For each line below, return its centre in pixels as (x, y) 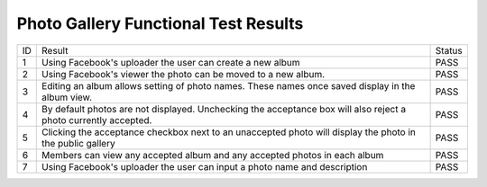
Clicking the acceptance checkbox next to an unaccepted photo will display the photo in (229, 132)
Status (449, 50)
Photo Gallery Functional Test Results (160, 23)
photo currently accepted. (97, 120)
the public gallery (79, 143)
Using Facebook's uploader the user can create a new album (171, 62)
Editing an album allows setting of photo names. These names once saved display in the (229, 85)
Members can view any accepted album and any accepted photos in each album (213, 155)
